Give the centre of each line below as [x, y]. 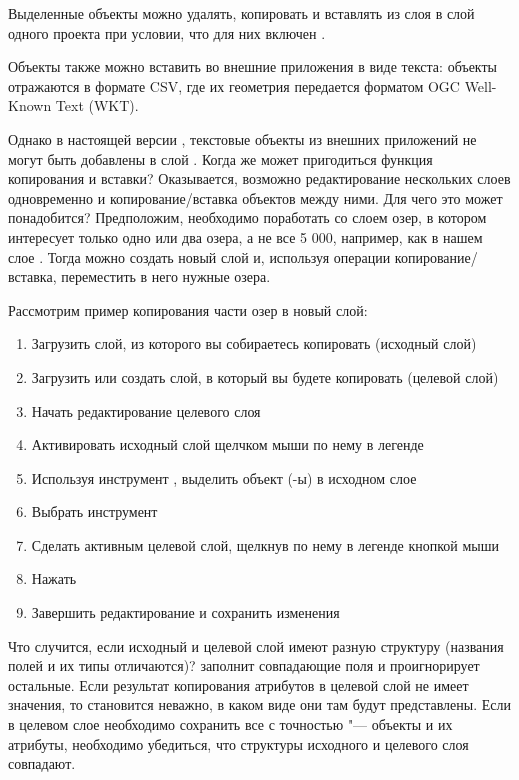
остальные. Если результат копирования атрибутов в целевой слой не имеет [238, 684]
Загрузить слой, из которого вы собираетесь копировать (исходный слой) [254, 343]
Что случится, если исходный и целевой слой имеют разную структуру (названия [256, 645]
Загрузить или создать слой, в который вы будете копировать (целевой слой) [265, 376]
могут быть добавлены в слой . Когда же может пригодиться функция [220, 158]
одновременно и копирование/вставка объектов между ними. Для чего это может [255, 197]
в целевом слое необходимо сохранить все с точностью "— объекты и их [230, 724]
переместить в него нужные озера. [166, 276]
